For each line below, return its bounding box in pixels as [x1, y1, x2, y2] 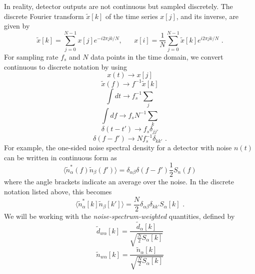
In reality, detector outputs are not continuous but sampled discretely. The [4, 1, 233, 11]
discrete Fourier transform [4, 11, 84, 21]
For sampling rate [4, 51, 58, 62]
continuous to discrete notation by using [4, 61, 127, 72]
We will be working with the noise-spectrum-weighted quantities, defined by [4, 210, 235, 221]
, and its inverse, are [176, 11, 239, 21]
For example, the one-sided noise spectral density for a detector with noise [4, 142, 232, 153]
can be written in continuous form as [4, 152, 117, 162]
